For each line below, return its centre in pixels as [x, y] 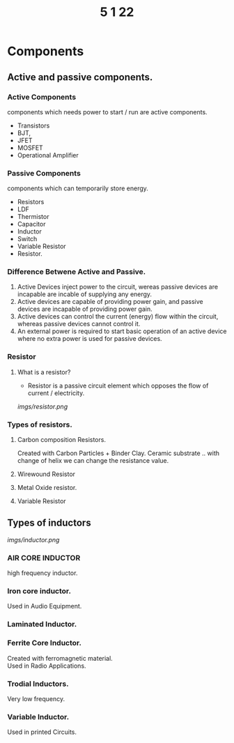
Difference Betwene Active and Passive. [77, 272]
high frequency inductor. [42, 573]
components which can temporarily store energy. [78, 188]
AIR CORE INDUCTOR [44, 558]
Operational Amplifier [48, 155]
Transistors [33, 125]
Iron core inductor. [39, 591]
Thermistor [33, 217]
